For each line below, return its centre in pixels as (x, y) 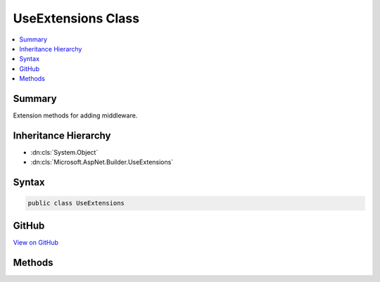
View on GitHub (36, 242)
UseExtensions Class (76, 18)
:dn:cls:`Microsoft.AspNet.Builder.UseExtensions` (102, 162)
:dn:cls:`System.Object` (64, 152)
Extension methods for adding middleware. (75, 115)
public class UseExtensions (76, 203)
